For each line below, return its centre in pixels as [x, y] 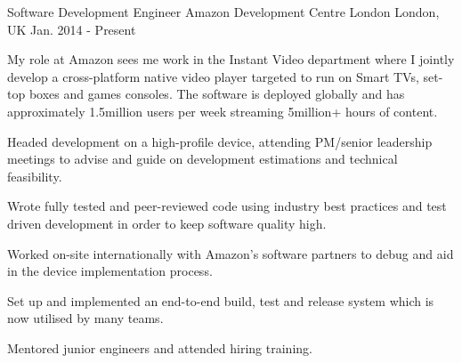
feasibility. [35, 176]
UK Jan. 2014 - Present [72, 29]
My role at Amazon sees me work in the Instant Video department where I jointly [231, 59]
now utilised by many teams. [85, 318]
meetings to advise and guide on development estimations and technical [203, 159]
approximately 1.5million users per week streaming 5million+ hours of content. [223, 111]
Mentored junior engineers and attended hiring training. [160, 347]
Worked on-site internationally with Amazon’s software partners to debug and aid [231, 253]
